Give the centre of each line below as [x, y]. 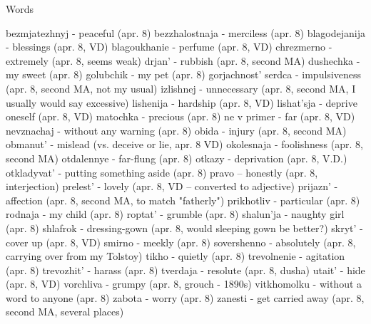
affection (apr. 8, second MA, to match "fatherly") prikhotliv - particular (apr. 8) [183, 200]
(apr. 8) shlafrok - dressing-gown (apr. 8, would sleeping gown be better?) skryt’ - [184, 228]
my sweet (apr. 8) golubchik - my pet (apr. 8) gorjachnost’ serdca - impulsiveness [183, 74]
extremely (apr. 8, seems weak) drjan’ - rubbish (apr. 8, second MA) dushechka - [183, 60]
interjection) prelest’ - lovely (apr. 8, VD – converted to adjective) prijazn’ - [172, 186]
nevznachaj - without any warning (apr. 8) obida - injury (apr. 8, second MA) [176, 130]
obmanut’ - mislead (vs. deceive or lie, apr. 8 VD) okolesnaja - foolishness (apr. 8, [184, 144]
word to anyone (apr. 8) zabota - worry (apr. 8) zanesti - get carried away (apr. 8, [185, 297]
